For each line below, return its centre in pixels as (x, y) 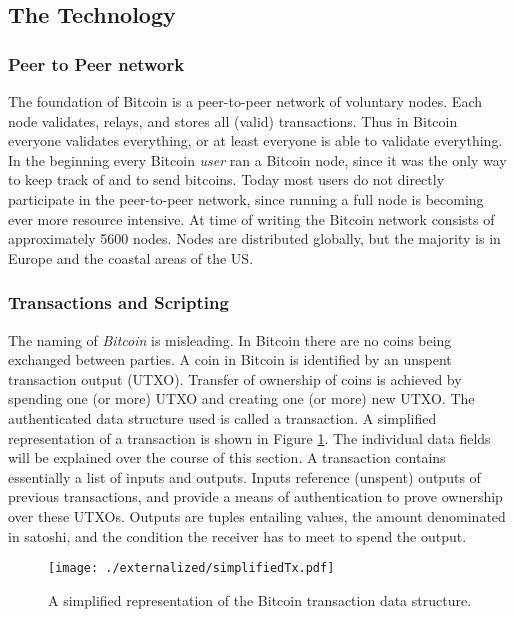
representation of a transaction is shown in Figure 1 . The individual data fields (249, 437)
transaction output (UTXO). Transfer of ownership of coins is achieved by (235, 378)
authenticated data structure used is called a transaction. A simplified (222, 417)
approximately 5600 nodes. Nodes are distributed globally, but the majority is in (254, 238)
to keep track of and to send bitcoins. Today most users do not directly (226, 179)
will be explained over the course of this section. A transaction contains (227, 457)
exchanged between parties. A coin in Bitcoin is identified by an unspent (230, 359)
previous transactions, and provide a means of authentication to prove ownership (255, 496)
